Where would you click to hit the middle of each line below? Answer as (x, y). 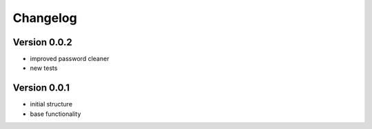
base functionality (55, 114)
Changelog (45, 18)
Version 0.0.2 (42, 42)
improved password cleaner (70, 59)
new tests (44, 68)
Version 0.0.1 (41, 88)
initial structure (51, 104)
